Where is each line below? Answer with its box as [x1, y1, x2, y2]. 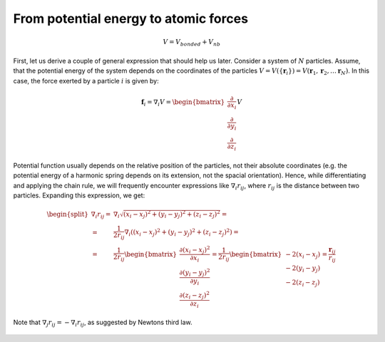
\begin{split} [46, 210, 89, 218]
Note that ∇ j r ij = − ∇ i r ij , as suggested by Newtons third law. [13, 318, 192, 328]
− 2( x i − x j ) [285, 250, 321, 260]
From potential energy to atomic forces [13, 11, 249, 26]
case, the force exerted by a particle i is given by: [13, 76, 160, 85]
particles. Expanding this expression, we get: [13, 191, 145, 199]
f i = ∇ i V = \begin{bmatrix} [141, 98, 225, 108]
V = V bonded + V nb [163, 38, 221, 48]
